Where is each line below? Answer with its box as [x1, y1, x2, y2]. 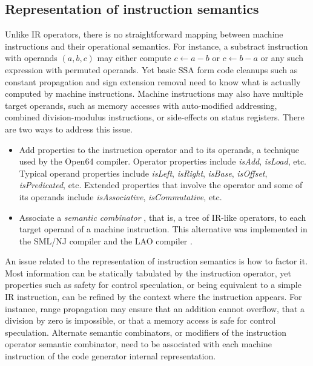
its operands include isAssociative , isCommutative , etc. [19, 190, 222, 203]
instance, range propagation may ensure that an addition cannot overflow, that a [5, 302, 305, 315]
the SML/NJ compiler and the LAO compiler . [19, 234, 193, 247]
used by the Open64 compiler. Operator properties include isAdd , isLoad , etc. [19, 155, 306, 168]
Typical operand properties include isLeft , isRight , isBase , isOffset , [19, 166, 268, 179]
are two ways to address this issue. [5, 122, 133, 135]
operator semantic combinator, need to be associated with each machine [5, 338, 272, 350]
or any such [260, 51, 304, 64]
